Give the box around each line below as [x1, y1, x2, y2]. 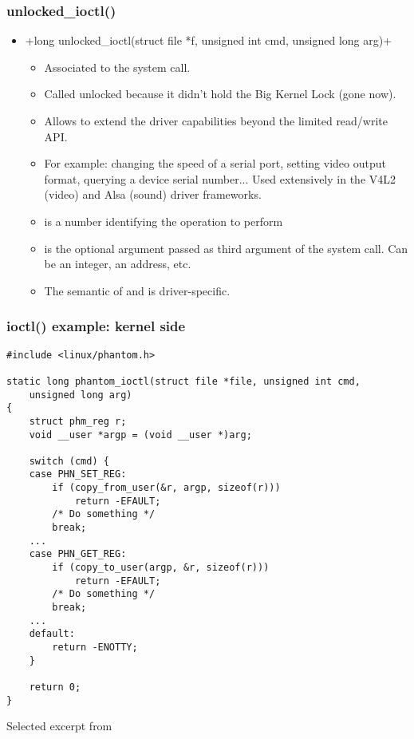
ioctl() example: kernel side [6, 316, 186, 336]
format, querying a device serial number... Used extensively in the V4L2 [44, 170, 396, 187]
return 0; [29, 681, 81, 693]
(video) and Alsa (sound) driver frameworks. [44, 186, 262, 203]
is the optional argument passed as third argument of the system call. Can [44, 239, 408, 256]
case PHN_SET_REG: [29, 468, 127, 480]
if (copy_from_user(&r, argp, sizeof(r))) [52, 482, 281, 494]
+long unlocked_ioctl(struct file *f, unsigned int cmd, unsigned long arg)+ [25, 32, 392, 49]
